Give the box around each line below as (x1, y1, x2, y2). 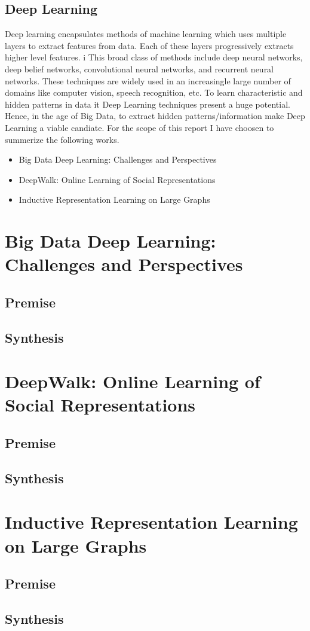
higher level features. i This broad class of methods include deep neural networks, (5, 51, 303, 63)
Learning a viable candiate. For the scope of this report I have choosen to (5, 121, 274, 133)
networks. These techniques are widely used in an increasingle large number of (5, 74, 291, 87)
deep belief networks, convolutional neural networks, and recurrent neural (5, 62, 274, 75)
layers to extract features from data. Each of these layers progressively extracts (5, 39, 294, 51)
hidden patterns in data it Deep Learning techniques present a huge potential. (5, 97, 290, 110)
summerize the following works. (5, 133, 119, 145)
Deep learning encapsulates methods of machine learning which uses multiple (5, 28, 287, 40)
